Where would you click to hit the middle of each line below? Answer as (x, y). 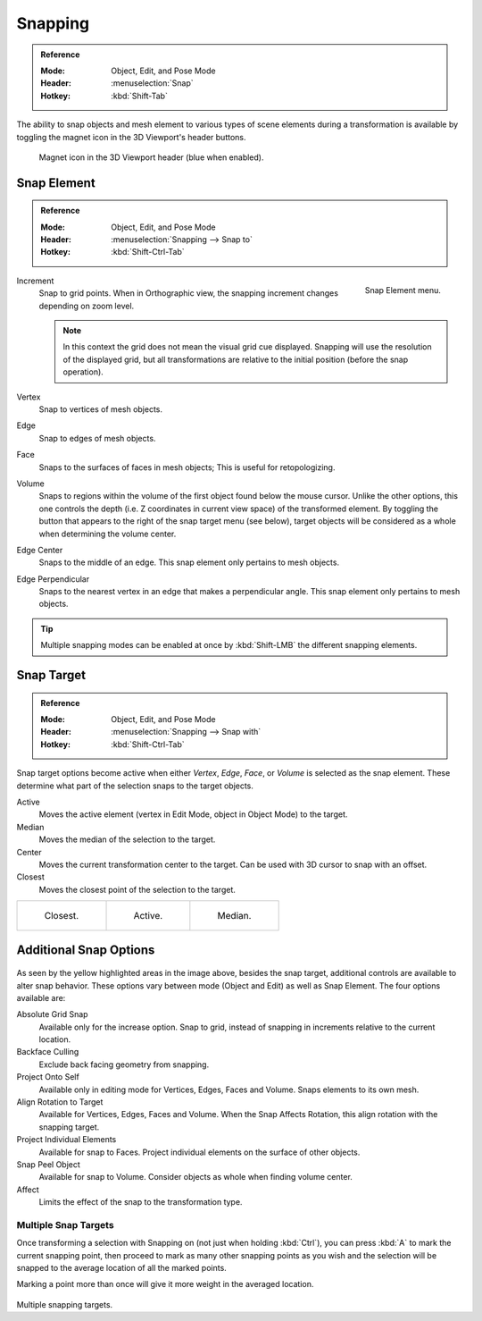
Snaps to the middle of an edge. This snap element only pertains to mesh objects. (189, 562)
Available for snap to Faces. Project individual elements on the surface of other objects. (199, 1152)
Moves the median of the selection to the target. (127, 839)
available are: (41, 997)
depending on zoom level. (87, 306)
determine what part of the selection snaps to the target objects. (135, 786)
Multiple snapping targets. (65, 1304)
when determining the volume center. (108, 534)
